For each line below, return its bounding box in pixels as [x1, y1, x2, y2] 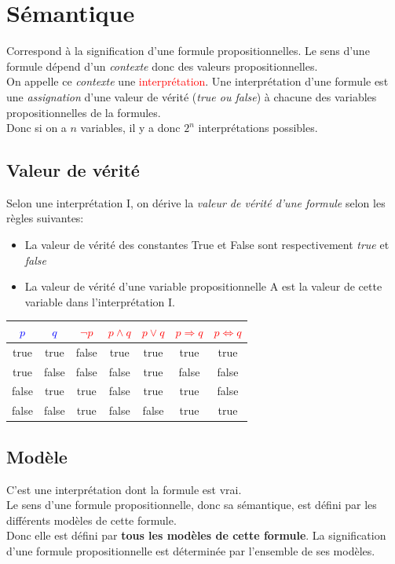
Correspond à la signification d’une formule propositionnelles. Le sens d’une [6, 42, 370, 59]
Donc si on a [6, 119, 67, 136]
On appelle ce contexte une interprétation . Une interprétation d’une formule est [6, 73, 389, 90]
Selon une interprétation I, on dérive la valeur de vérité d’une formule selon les [6, 194, 386, 211]
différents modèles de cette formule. [6, 511, 177, 528]
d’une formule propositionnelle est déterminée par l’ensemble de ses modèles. [6, 543, 375, 559]
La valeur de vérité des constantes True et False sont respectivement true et [24, 236, 390, 253]
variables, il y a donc [80, 119, 181, 136]
